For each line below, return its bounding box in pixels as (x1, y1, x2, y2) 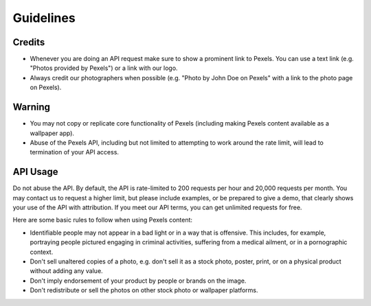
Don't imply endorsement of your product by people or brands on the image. (30, 276, 247, 285)
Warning (12, 102, 51, 113)
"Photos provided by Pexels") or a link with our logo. (30, 64, 178, 72)
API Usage (12, 166, 58, 178)
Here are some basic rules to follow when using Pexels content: (12, 216, 192, 224)
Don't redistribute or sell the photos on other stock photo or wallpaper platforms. (30, 286, 258, 294)
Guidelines (12, 10, 76, 25)
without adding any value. (30, 267, 103, 275)
